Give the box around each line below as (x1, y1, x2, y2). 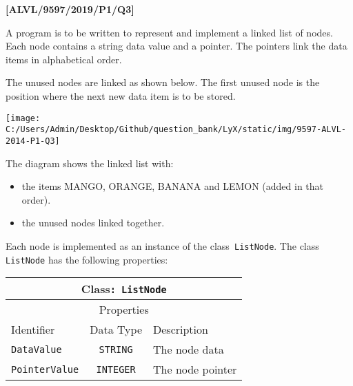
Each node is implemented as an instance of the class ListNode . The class (6, 238, 319, 253)
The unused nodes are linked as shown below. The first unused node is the (6, 75, 320, 89)
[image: (6, 113, 41, 123)
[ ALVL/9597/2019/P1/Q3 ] (6, 2, 134, 16)
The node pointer (153, 361, 237, 378)
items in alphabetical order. (6, 52, 122, 66)
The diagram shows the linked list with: (6, 156, 174, 170)
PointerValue (11, 363, 79, 375)
